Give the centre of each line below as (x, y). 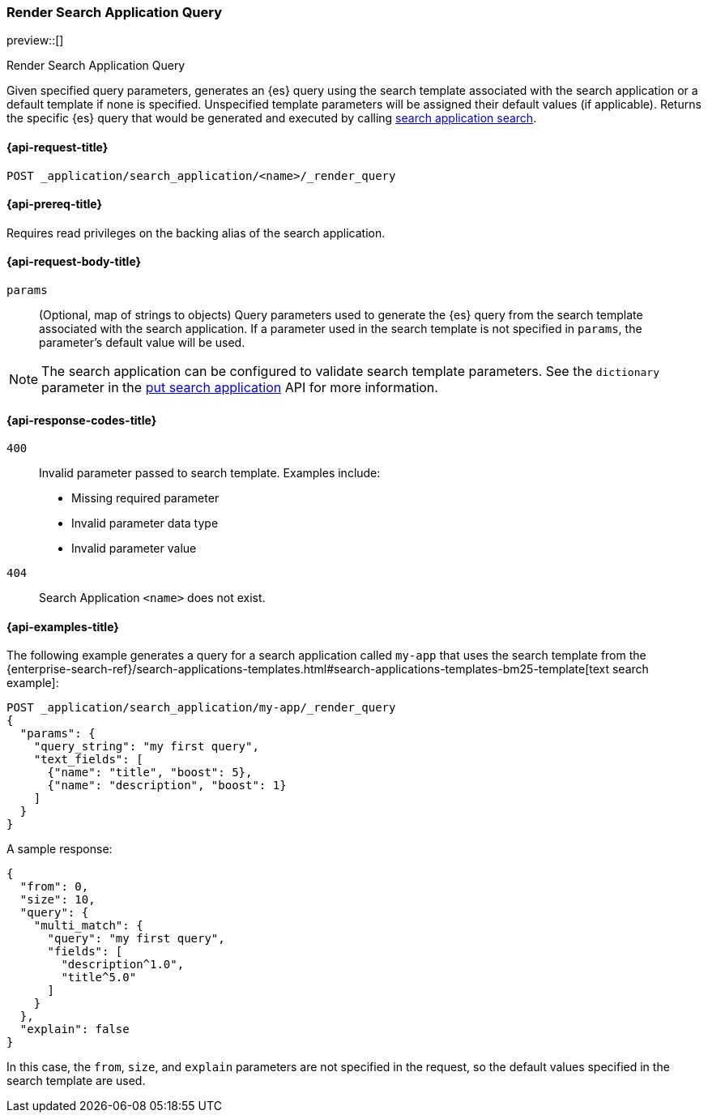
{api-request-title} (58, 147)
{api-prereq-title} (55, 204)
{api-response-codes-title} (82, 420)
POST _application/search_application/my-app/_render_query (201, 708)
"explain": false (75, 1029)
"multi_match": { (88, 926)
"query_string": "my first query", (146, 747)
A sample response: (60, 849)
